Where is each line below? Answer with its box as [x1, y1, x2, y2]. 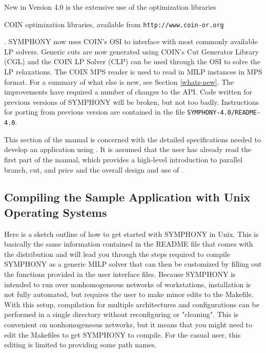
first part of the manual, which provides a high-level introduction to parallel [4, 154, 243, 164]
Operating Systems [4, 204, 107, 220]
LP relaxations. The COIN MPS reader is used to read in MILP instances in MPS [4, 66, 262, 77]
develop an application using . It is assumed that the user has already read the [4, 144, 252, 155]
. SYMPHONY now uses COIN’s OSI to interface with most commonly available [4, 36, 258, 47]
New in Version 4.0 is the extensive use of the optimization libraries [4, 2, 216, 12]
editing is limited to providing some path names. [4, 339, 157, 350]
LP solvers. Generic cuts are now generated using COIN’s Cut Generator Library [4, 46, 259, 57]
